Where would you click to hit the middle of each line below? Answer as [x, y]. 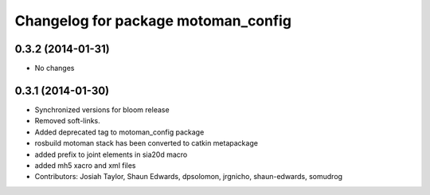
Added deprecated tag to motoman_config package [119, 132]
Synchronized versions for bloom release [102, 109]
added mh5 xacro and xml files [85, 165]
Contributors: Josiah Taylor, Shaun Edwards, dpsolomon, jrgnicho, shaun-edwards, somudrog [188, 177]
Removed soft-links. [68, 121]
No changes [55, 68]
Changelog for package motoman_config [153, 21]
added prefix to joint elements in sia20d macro [111, 154]
